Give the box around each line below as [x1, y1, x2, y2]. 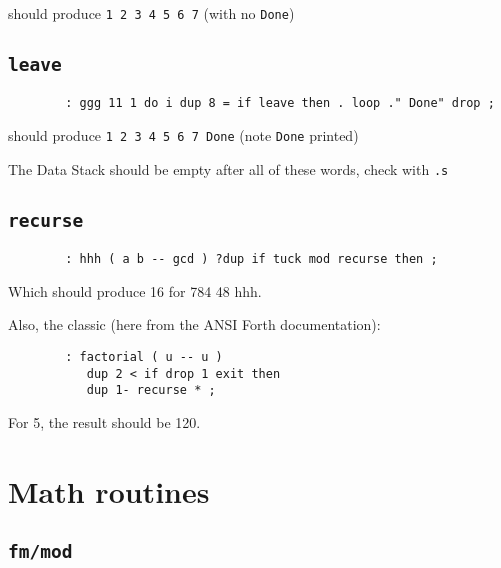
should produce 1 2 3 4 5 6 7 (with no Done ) [8, 3, 295, 23]
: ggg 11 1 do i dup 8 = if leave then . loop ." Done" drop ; [65, 96, 495, 111]
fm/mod [8, 541, 73, 563]
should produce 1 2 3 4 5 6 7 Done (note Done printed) [8, 125, 359, 146]
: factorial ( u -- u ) [65, 350, 223, 365]
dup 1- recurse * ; [86, 383, 216, 398]
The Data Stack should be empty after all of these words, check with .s [8, 158, 449, 179]
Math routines [8, 470, 210, 511]
